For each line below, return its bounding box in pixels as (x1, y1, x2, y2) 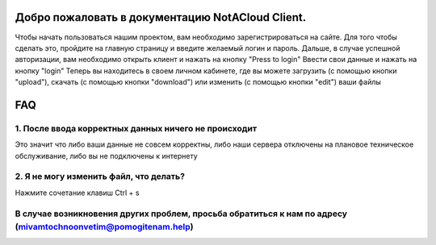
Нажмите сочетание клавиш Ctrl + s (15, 188, 140, 197)
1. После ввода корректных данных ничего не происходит (15, 122, 258, 134)
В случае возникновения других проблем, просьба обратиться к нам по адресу (15, 208, 347, 219)
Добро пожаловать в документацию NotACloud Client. (15, 10, 307, 24)
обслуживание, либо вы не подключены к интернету (15, 151, 198, 160)
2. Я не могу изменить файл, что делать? (15, 171, 186, 182)
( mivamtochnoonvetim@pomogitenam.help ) (15, 221, 194, 232)
